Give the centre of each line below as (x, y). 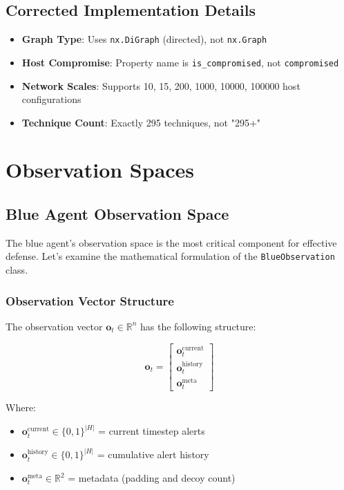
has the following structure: (198, 326)
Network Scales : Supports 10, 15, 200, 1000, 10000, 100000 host (161, 85)
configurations (51, 99)
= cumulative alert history (153, 454)
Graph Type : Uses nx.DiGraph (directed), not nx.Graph (144, 39)
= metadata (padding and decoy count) (152, 478)
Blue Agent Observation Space (117, 214)
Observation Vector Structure (90, 300)
